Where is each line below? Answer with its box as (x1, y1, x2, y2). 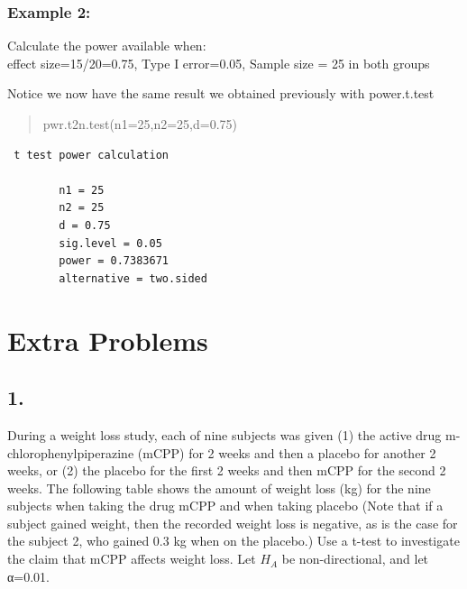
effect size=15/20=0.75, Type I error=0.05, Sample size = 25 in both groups (7, 53, 430, 72)
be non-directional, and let (281, 549, 429, 568)
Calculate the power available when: (7, 36, 206, 55)
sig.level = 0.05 (59, 236, 162, 250)
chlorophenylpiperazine (7, 443, 134, 462)
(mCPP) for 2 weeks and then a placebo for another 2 (137, 443, 436, 462)
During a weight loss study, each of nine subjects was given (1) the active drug (7, 425, 442, 444)
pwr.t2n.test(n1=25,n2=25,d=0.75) (42, 115, 238, 133)
